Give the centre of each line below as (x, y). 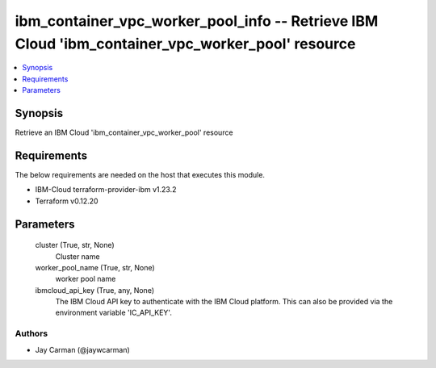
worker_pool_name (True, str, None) (95, 267)
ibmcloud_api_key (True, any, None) (95, 290)
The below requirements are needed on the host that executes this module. (140, 174)
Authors (31, 333)
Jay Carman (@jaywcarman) (83, 349)
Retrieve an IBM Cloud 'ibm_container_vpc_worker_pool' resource (124, 132)
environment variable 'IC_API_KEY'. (114, 313)
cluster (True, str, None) (75, 245)
